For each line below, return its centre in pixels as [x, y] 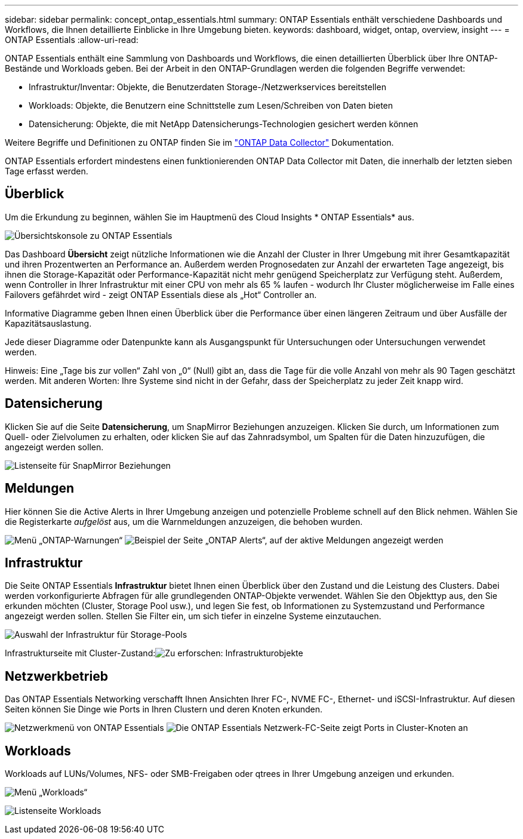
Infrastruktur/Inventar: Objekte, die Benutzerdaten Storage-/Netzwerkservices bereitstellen [207, 87]
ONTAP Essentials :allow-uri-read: [72, 40]
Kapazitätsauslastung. [48, 323]
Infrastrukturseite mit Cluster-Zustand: [80, 653]
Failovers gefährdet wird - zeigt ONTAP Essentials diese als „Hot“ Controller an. [161, 294]
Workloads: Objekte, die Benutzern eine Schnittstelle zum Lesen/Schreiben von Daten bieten [211, 105]
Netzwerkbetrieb [56, 676]
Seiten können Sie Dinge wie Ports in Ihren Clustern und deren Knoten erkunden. [164, 709]
